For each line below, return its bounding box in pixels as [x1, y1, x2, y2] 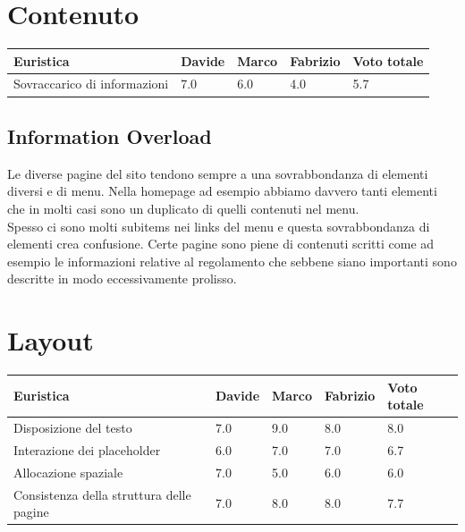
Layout [7, 322, 94, 359]
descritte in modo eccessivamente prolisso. [7, 269, 237, 288]
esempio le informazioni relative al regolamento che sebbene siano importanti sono [7, 251, 457, 270]
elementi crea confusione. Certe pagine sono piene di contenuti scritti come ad [7, 234, 435, 253]
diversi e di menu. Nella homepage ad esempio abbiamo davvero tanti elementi [7, 182, 437, 200]
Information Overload [7, 122, 212, 149]
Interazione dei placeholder [13, 440, 161, 459]
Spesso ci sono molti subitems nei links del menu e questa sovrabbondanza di [7, 216, 430, 235]
